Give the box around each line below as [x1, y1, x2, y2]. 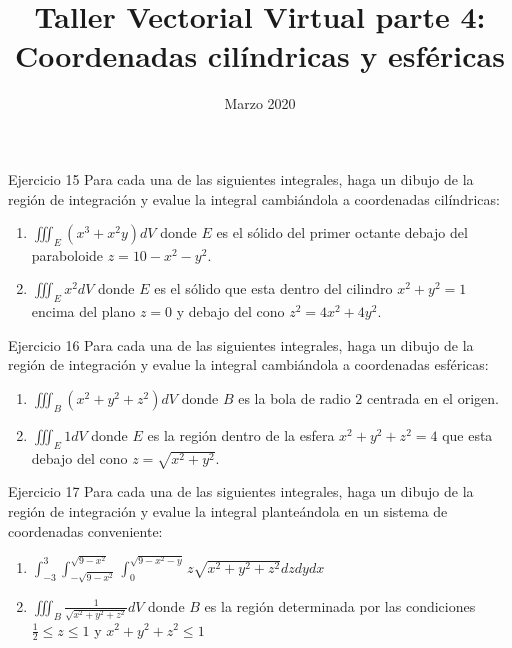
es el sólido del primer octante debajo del [216, 222, 468, 243]
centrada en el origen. [367, 388, 499, 409]
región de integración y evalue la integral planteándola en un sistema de [8, 500, 448, 521]
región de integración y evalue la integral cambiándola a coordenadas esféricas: [8, 354, 489, 375]
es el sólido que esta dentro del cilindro [154, 278, 393, 299]
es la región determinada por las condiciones [204, 595, 476, 616]
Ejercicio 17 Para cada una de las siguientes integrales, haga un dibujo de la [8, 481, 474, 502]
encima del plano [31, 301, 136, 322]
